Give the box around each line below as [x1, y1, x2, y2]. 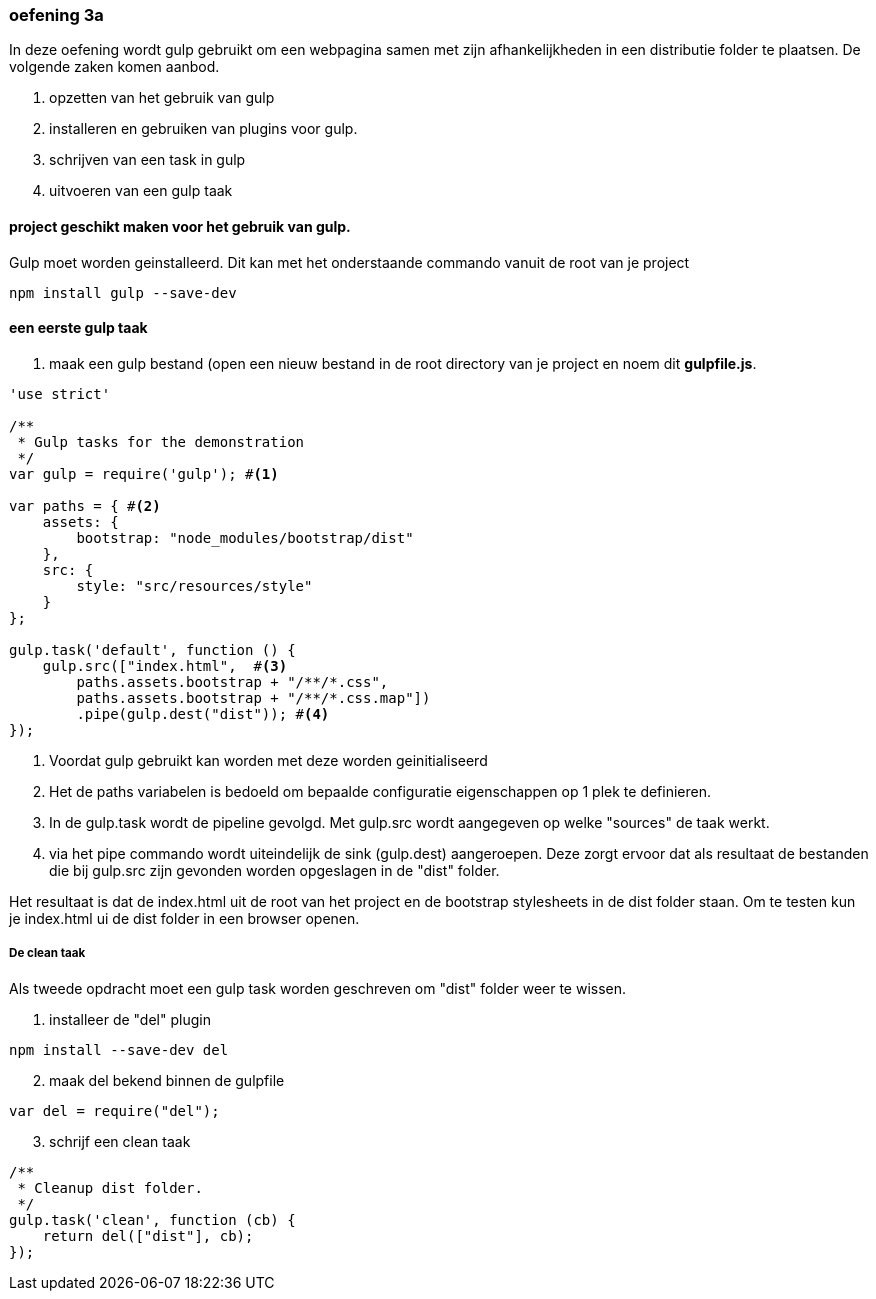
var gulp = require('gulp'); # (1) [9, 465, 279, 482]
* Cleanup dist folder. [17, 1179, 203, 1196]
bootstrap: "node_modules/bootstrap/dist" [76, 529, 414, 546]
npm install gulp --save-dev [9, 284, 237, 301]
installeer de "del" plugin [49, 1010, 211, 1028]
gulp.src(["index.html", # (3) [42, 657, 288, 674]
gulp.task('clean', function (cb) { [9, 1211, 296, 1228]
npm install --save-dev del [9, 1041, 229, 1058]
